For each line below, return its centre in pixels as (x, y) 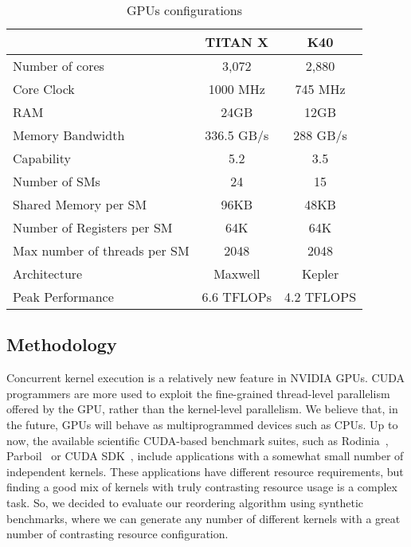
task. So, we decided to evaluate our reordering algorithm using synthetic (185, 502)
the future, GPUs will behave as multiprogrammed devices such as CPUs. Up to (202, 424)
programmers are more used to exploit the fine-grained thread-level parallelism (198, 393)
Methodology (62, 344)
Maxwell (237, 273)
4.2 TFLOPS (321, 297)
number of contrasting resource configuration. (117, 534)
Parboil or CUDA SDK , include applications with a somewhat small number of (205, 456)
